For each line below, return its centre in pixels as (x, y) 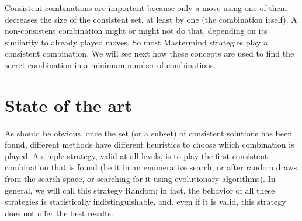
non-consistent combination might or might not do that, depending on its (136, 31)
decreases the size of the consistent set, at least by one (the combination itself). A (151, 19)
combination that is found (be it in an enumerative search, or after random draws (151, 167)
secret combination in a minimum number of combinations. (110, 64)
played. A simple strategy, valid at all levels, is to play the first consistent (136, 155)
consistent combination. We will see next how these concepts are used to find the (150, 53)
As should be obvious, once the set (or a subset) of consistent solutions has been (149, 133)
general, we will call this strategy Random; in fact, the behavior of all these (140, 190)
